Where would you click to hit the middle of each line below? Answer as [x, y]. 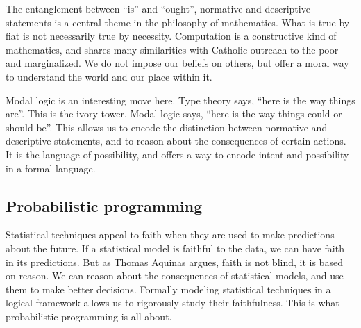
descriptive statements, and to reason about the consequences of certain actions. [176, 141]
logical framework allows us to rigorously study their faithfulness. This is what [173, 303]
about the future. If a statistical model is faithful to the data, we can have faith [175, 248]
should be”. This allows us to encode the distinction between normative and [167, 127]
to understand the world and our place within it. [109, 76]
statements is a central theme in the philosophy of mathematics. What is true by [178, 22]
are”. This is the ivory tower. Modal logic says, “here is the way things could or [174, 114]
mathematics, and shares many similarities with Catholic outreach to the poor [172, 49]
